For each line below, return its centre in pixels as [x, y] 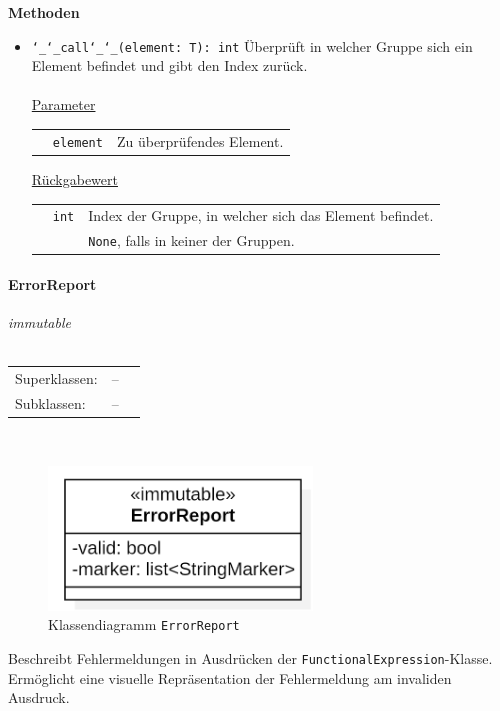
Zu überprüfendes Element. [200, 140]
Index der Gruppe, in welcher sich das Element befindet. [261, 215]
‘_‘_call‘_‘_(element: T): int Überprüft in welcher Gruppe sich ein [252, 45]
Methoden [44, 12]
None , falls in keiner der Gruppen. [191, 240]
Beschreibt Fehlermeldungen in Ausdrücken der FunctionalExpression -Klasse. [250, 658]
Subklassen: [50, 402]
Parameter [63, 104]
